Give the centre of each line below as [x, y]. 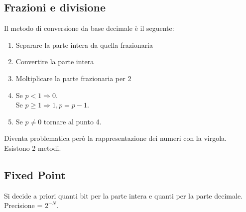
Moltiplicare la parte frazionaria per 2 [73, 78]
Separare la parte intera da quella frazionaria [84, 45]
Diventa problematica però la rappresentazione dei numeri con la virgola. [115, 138]
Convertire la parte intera [55, 61]
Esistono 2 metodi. [33, 148]
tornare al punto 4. [72, 121]
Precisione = [23, 205]
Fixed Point [35, 174]
